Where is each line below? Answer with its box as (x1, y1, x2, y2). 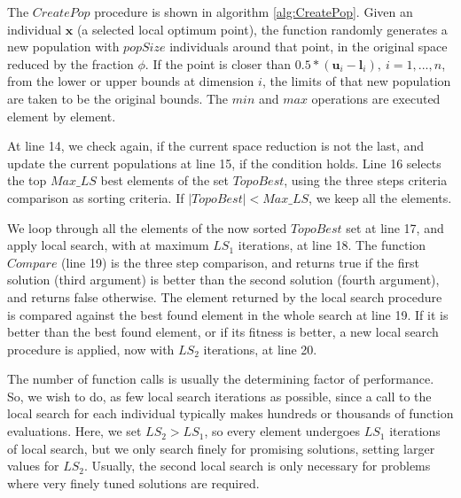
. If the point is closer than (145, 54, 292, 73)
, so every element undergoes (204, 422, 361, 440)
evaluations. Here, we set (7, 422, 142, 440)
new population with (7, 37, 120, 56)
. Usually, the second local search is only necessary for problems (83, 456, 431, 475)
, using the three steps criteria (284, 171, 448, 190)
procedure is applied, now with (7, 339, 175, 358)
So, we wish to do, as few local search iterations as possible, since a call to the (7, 386, 432, 405)
